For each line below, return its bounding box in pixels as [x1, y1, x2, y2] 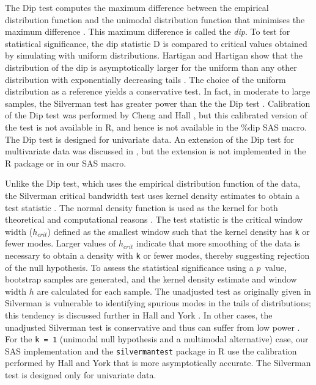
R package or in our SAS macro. [5, 156, 127, 169]
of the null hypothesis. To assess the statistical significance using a [5, 261, 254, 273]
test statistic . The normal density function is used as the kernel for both [5, 201, 278, 214]
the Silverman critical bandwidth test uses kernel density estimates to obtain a [5, 189, 300, 201]
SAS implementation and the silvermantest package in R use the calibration [5, 344, 297, 357]
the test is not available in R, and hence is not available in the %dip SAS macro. [5, 120, 307, 133]
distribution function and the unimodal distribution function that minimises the [5, 13, 305, 26]
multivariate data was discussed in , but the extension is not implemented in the [5, 145, 306, 157]
